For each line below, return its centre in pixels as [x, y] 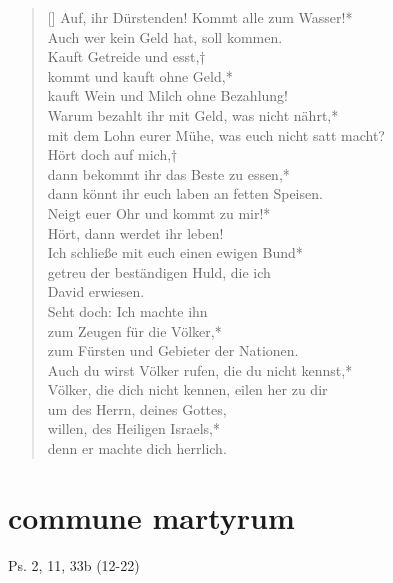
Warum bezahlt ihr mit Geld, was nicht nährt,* [193, 114]
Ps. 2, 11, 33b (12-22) [74, 564]
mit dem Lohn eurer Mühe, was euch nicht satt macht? [216, 134]
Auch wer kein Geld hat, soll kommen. [165, 36]
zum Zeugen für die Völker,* [134, 330]
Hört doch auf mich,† [112, 154]
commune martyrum [151, 516]
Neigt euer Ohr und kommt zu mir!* [159, 212]
